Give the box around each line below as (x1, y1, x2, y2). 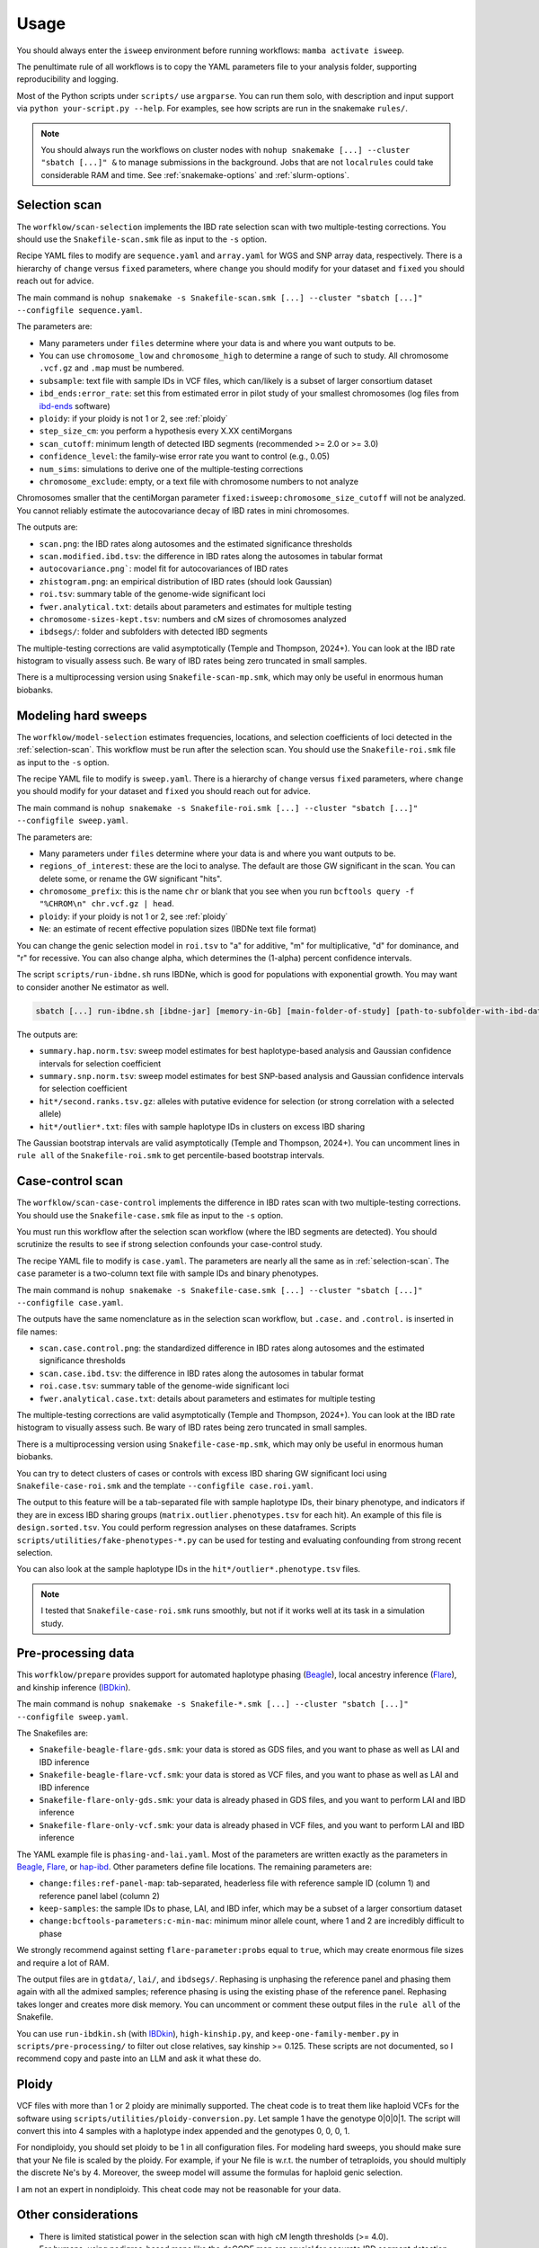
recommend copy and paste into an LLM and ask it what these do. (16, 2053, 261, 2064)
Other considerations (16, 2208, 139, 2223)
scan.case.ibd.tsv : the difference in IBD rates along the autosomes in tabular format (39, 1368, 364, 1378)
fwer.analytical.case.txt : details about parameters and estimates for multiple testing (39, 1393, 376, 1404)
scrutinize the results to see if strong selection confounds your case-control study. (16, 1239, 323, 1250)
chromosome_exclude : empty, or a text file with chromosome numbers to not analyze (39, 477, 359, 486)
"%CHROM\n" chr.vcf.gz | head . (39, 898, 175, 909)
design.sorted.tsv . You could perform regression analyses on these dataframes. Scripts (16, 1522, 357, 1533)
